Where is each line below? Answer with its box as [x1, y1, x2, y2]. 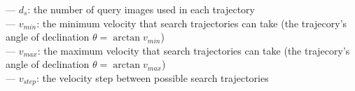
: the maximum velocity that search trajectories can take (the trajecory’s [37, 43, 350, 57]
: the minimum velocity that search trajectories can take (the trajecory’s [36, 15, 347, 30]
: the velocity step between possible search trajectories [36, 70, 269, 85]
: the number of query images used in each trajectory [27, 2, 255, 16]
